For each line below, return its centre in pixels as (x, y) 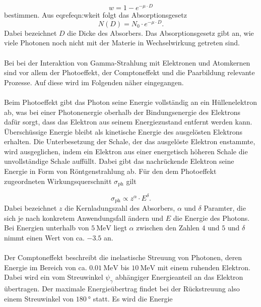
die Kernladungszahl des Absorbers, (120, 208)
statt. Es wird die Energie (133, 298)
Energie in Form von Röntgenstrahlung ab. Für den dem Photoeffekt (110, 171)
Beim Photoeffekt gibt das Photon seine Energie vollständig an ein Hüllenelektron (130, 102)
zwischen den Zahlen (168, 228)
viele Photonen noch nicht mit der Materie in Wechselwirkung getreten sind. (122, 43)
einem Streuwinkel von (39, 298)
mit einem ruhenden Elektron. (204, 267)
